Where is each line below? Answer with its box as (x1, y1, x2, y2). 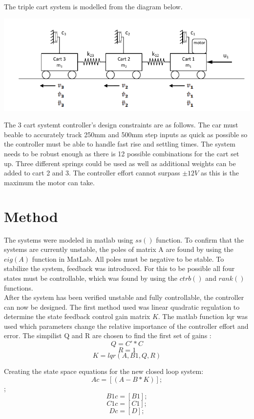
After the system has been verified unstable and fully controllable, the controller (4, 292, 244, 302)
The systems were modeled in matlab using (4, 234, 133, 245)
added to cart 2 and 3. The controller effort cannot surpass (4, 168, 180, 178)
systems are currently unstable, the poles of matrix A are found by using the (4, 244, 233, 254)
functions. (4, 282, 33, 293)
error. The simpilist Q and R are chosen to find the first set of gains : (4, 330, 212, 341)
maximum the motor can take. (4, 177, 95, 187)
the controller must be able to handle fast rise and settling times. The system (4, 139, 235, 149)
